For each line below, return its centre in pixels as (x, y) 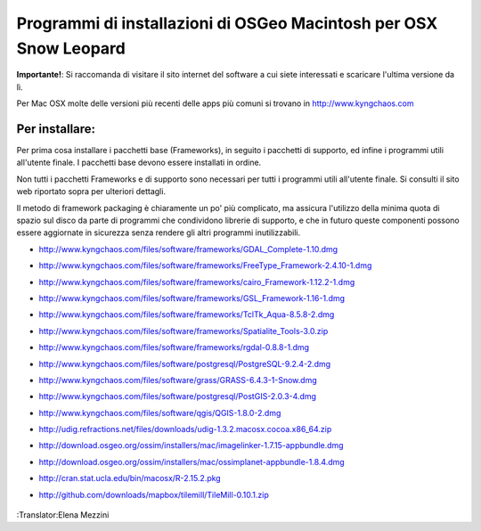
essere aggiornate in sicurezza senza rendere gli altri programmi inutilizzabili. (159, 233)
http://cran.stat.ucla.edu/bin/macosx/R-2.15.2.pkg (130, 478)
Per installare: (56, 129)
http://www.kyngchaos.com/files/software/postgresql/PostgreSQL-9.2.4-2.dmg (185, 364)
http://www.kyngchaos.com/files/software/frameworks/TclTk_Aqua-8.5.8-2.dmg (187, 315)
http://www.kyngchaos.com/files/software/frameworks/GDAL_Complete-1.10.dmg (188, 249)
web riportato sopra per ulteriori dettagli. (91, 192)
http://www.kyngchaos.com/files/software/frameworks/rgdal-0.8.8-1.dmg (174, 347)
